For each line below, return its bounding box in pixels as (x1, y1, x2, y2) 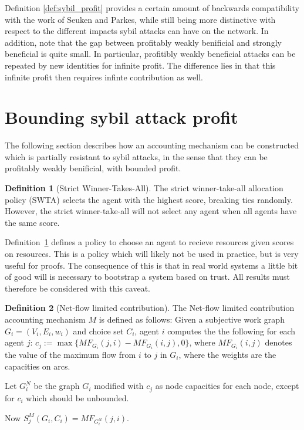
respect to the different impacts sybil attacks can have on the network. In (5, 25, 269, 37)
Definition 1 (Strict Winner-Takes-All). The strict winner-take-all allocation (5, 182, 283, 194)
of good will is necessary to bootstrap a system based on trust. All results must (5, 270, 290, 283)
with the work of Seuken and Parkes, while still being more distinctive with (5, 13, 276, 25)
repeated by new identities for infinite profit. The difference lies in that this (5, 59, 276, 71)
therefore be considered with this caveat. (5, 282, 150, 294)
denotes (265, 336, 292, 348)
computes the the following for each (167, 324, 296, 337)
